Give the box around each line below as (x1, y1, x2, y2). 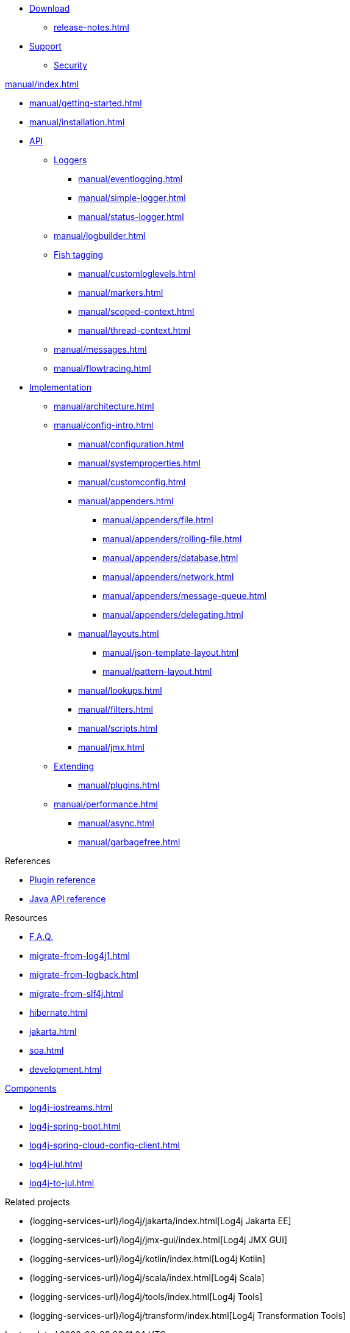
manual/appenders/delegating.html (102, 609, 243, 620)
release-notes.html (54, 22, 129, 32)
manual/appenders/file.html (102, 515, 213, 525)
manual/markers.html (78, 287, 163, 298)
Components (5, 1083, 57, 1093)
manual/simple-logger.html (78, 193, 186, 203)
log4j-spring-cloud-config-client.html (29, 1140, 180, 1150)
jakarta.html (29, 1026, 77, 1037)
